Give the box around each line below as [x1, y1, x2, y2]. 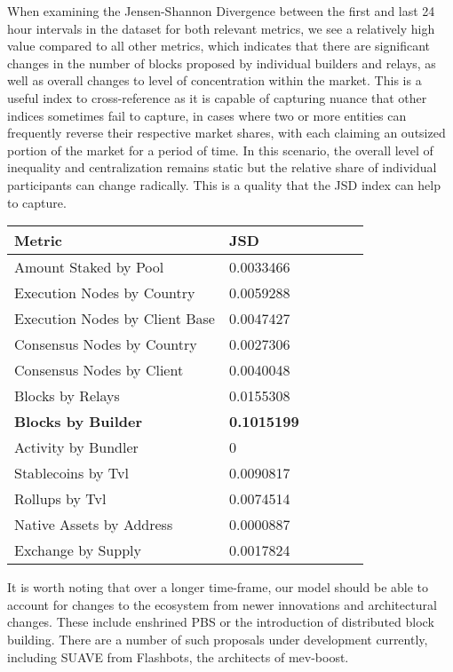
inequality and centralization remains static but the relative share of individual [7, 158, 437, 177]
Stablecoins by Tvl [14, 462, 129, 484]
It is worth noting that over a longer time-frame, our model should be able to [7, 578, 429, 597]
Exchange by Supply [14, 540, 141, 561]
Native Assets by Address [14, 514, 173, 535]
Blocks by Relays [14, 385, 120, 407]
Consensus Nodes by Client [14, 360, 184, 381]
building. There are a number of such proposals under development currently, [7, 629, 428, 648]
